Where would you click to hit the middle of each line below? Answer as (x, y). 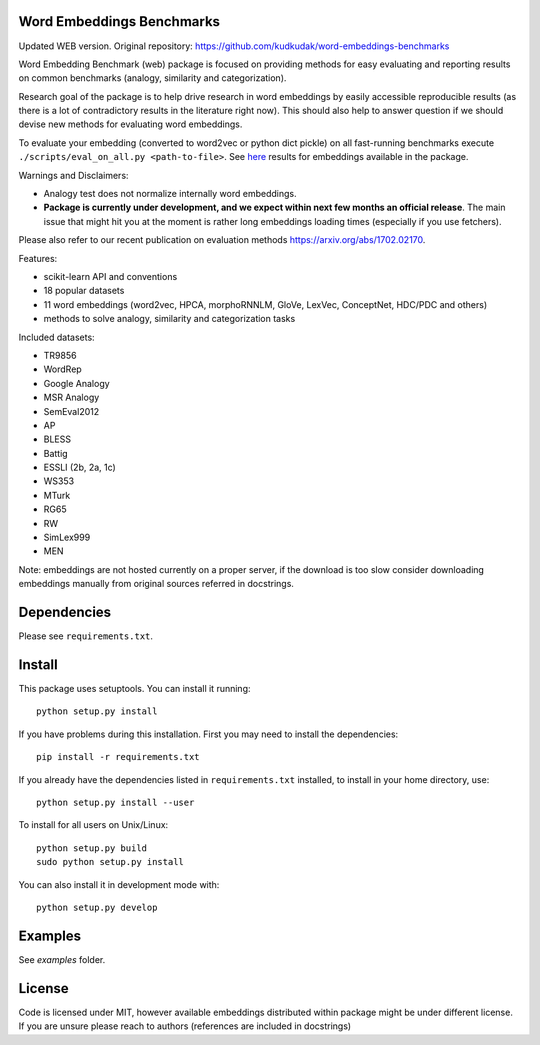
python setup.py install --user (115, 802)
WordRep (62, 369)
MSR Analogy (71, 397)
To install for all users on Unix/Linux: (93, 825)
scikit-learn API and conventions (110, 276)
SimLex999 (67, 537)
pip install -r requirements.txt (118, 757)
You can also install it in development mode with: (119, 884)
